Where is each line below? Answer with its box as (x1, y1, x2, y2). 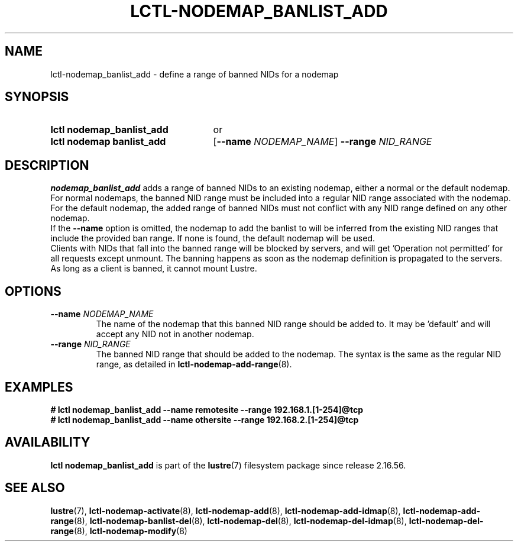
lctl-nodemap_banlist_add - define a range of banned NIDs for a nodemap (50, 69, 339, 79)
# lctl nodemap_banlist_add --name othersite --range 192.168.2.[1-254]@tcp (50, 414, 359, 425)
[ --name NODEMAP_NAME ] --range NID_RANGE (213, 135, 432, 148)
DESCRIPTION (5, 157, 89, 173)
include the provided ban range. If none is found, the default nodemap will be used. (50, 233, 375, 244)
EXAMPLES (5, 379, 73, 395)
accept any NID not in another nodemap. (96, 329, 254, 340)
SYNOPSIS (5, 89, 69, 105)
